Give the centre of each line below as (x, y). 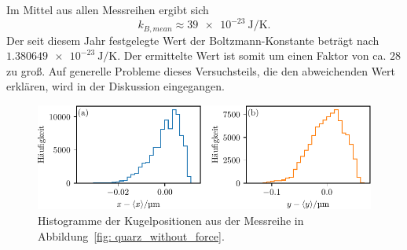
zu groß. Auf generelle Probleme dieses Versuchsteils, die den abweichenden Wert (201, 70)
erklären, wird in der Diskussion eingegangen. (115, 86)
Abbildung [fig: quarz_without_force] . (131, 235)
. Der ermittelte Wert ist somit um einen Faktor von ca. (252, 55)
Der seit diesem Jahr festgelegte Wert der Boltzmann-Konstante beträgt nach (193, 40)
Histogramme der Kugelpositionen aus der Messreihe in (171, 220)
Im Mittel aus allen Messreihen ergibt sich (108, 9)
